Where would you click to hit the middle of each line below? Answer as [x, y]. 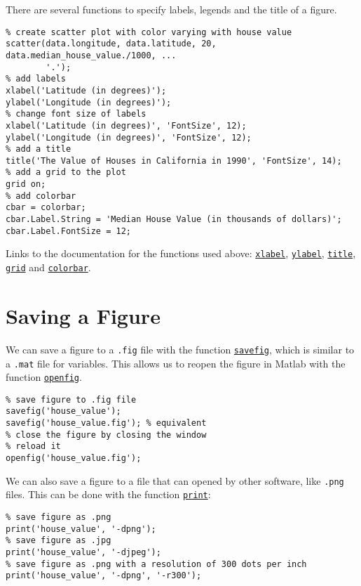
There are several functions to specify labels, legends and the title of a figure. [171, 9]
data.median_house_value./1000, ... [91, 55]
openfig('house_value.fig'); [74, 458]
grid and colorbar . [48, 267]
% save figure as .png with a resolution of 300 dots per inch [156, 564]
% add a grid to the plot [66, 172]
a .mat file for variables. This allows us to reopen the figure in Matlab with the [176, 363]
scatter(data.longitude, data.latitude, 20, [111, 44]
